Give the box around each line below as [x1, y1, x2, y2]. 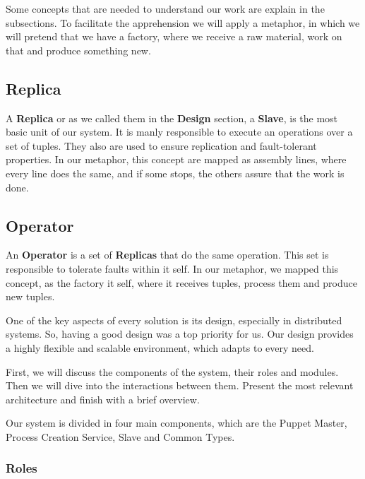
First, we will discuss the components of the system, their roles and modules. [6, 364, 339, 379]
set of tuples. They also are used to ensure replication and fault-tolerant [6, 138, 317, 153]
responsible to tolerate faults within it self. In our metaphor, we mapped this [6, 261, 339, 276]
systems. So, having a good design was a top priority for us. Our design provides [6, 326, 354, 341]
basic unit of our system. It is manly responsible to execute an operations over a [6, 124, 353, 139]
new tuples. [6, 289, 55, 304]
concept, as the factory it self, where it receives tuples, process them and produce [6, 275, 357, 290]
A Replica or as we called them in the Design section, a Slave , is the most [6, 110, 338, 125]
